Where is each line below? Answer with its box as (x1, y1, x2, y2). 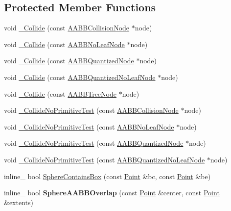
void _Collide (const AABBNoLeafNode (4, 39, 125, 49)
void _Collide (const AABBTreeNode (4, 88, 116, 99)
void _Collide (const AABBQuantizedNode (4, 55, 134, 66)
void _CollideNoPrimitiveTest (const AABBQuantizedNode (4, 138, 184, 148)
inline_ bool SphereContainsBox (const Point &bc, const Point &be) (4, 171, 211, 181)
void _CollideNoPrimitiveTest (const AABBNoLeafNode (4, 121, 174, 132)
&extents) (4, 197, 33, 207)
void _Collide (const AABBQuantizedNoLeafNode (4, 72, 156, 82)
